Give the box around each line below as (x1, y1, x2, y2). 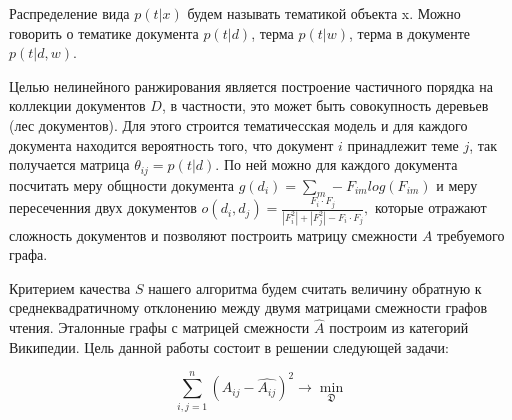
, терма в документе (349, 22, 471, 43)
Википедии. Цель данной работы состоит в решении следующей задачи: (9, 336, 449, 357)
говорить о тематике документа (9, 22, 199, 43)
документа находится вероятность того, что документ (9, 134, 334, 155)
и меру (436, 174, 478, 195)
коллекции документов (9, 95, 146, 116)
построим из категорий (329, 317, 469, 338)
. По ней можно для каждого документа (215, 154, 458, 175)
